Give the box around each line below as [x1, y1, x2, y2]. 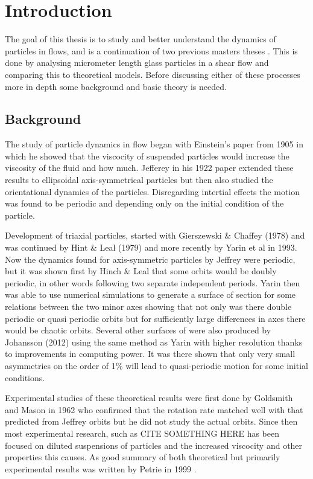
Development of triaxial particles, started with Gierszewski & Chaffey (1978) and [5, 229, 305, 242]
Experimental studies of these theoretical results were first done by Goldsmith [5, 391, 293, 404]
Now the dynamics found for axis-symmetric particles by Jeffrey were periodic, [5, 252, 296, 265]
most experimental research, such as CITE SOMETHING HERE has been [5, 426, 279, 439]
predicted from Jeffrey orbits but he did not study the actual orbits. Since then [5, 415, 298, 428]
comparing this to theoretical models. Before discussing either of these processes [5, 68, 300, 80]
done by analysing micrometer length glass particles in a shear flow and [5, 56, 269, 69]
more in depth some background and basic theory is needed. [5, 80, 227, 92]
